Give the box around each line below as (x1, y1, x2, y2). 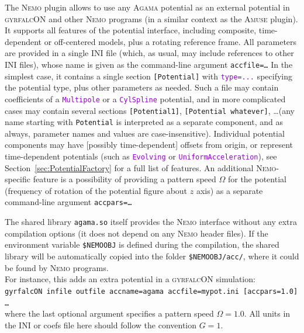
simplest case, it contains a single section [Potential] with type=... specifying (5, 70, 292, 82)
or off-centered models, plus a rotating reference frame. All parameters (44, 35, 297, 47)
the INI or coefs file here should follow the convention (5, 318, 197, 331)
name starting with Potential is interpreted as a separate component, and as (5, 116, 284, 128)
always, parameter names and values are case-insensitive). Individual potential (5, 127, 285, 139)
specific (5, 173, 31, 185)
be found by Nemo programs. (5, 261, 109, 273)
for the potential (227, 173, 286, 185)
